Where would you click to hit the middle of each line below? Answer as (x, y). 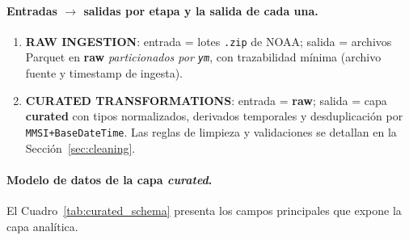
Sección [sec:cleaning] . (80, 147)
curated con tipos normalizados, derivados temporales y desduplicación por (214, 116)
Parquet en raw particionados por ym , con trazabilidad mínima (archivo (203, 57)
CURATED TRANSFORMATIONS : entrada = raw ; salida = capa (206, 100)
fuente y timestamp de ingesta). (104, 73)
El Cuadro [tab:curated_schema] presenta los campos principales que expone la (204, 210)
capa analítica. (42, 226)
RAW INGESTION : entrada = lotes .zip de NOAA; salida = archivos (209, 41)
